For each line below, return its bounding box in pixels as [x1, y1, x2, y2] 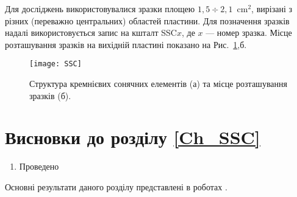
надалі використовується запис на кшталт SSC [5, 26, 177, 39]
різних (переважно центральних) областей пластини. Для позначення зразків [5, 14, 290, 27]
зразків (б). [29, 89, 71, 102]
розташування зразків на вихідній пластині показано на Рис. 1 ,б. [5, 38, 247, 50]
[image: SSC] [29, 60, 82, 69]
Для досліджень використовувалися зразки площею [5, 2, 195, 15]
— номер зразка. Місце [206, 26, 292, 39]
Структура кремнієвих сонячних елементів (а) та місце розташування [29, 77, 287, 90]
